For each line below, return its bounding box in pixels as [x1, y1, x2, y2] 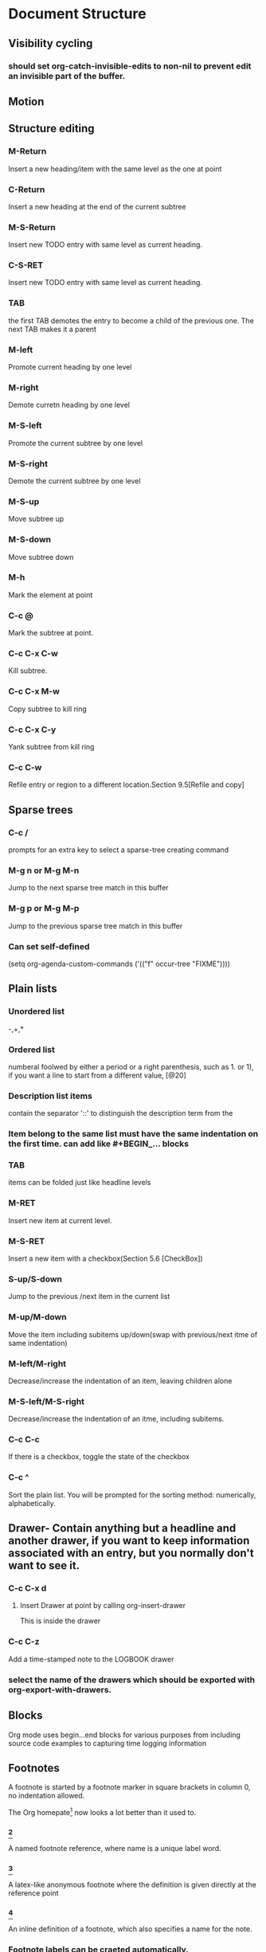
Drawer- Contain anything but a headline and [8, 1522, 237, 1535]
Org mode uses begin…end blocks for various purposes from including [8, 1730, 241, 1739]
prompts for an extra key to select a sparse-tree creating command [8, 845, 229, 855]
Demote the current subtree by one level [8, 475, 141, 486]
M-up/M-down [8, 1312, 67, 1323]
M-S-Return [8, 221, 56, 233]
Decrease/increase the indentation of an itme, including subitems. [8, 1414, 225, 1424]
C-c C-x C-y [8, 724, 57, 735]
